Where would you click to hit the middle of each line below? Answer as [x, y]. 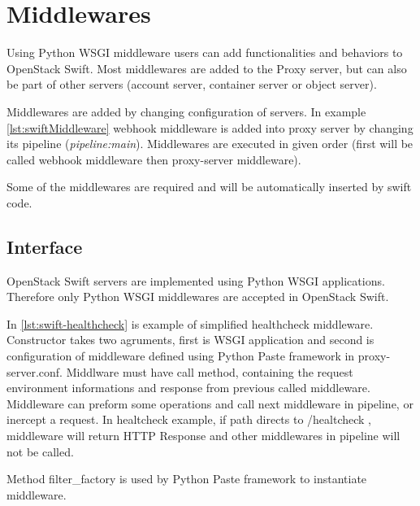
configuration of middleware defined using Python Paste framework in [181, 356]
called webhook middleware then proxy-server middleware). [154, 159]
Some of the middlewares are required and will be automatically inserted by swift [209, 187]
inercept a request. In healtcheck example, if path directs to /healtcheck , [189, 419]
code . [19, 202]
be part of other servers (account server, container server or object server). [192, 84]
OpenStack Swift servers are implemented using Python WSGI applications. [196, 280]
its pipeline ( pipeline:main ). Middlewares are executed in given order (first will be [210, 144]
